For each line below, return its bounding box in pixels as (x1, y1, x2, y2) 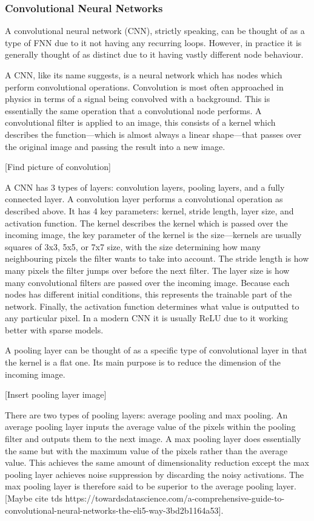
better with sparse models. (5, 323, 104, 336)
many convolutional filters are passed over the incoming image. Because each (5, 276, 290, 288)
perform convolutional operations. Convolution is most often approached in (5, 80, 284, 93)
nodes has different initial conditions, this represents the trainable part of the (5, 288, 292, 301)
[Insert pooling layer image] (5, 388, 107, 401)
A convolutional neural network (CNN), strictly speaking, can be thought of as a (5, 24, 305, 37)
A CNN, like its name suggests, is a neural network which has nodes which (5, 69, 282, 81)
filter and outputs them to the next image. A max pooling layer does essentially (5, 432, 301, 445)
